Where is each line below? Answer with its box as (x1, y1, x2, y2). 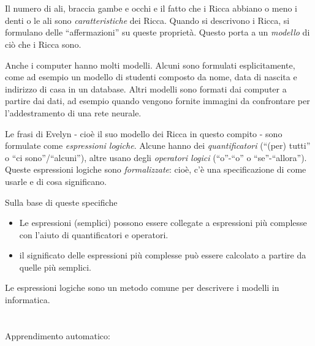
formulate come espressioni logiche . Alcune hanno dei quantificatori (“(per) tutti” (5, 139, 311, 152)
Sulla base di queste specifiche (5, 195, 118, 208)
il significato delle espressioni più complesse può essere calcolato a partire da (19, 249, 306, 261)
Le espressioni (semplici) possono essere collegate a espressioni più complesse (19, 216, 307, 229)
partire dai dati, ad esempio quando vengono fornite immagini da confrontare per (5, 94, 310, 107)
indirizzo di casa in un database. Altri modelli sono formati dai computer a (5, 82, 287, 95)
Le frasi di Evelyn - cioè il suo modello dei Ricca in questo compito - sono (5, 127, 283, 140)
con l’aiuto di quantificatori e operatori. (19, 228, 169, 241)
